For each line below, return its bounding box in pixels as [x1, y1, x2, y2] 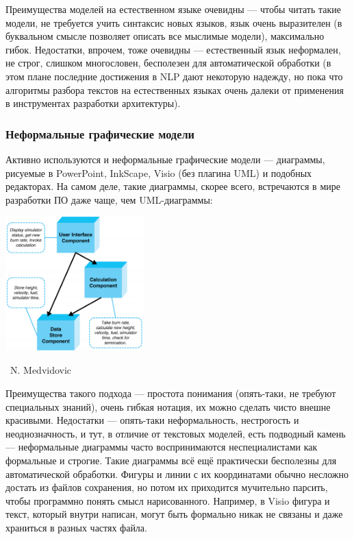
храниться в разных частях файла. [5, 520, 147, 534]
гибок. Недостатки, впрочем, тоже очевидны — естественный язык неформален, [5, 42, 341, 56]
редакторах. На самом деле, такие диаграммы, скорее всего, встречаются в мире [5, 179, 340, 193]
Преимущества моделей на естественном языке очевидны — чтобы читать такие [5, 2, 341, 16]
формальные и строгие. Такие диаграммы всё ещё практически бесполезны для [5, 453, 337, 467]
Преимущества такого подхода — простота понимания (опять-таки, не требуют [5, 386, 336, 400]
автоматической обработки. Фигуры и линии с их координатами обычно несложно [5, 466, 349, 481]
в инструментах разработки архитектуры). [5, 96, 181, 110]
